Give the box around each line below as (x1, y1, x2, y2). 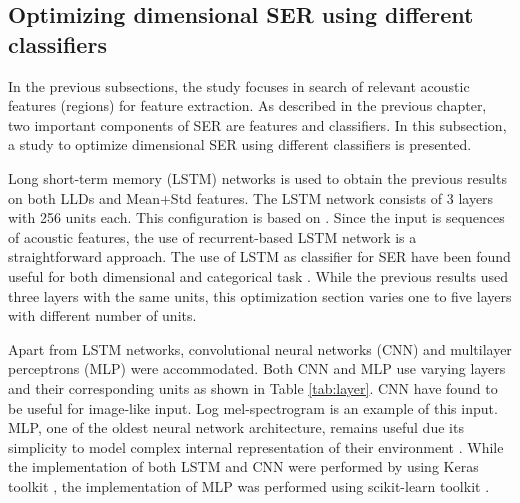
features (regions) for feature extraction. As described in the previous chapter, (8, 95, 487, 116)
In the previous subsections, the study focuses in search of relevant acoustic (8, 75, 470, 96)
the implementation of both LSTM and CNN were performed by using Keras (8, 456, 479, 477)
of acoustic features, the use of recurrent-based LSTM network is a (8, 226, 417, 247)
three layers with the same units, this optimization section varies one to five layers (8, 285, 512, 306)
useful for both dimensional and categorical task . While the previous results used (8, 265, 509, 286)
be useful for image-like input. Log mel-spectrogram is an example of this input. (8, 397, 498, 418)
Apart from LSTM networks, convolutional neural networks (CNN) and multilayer (8, 338, 512, 359)
